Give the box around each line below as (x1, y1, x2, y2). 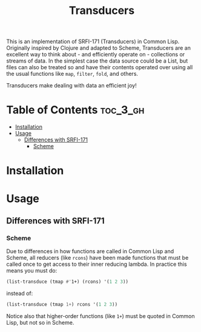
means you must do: (6, 267, 58, 274)
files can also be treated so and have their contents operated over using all (6, 64, 193, 71)
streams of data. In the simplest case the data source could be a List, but (6, 57, 188, 64)
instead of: (6, 290, 33, 297)
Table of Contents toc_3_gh (6, 103, 145, 117)
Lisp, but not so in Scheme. (6, 319, 74, 326)
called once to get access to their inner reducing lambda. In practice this (6, 260, 187, 268)
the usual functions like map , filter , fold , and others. (6, 70, 138, 78)
